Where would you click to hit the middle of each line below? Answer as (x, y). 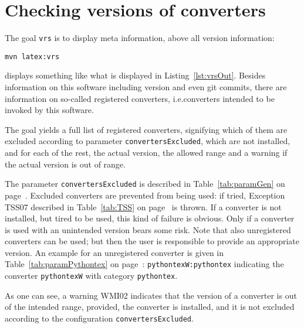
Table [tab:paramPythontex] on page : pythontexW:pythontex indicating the (144, 264)
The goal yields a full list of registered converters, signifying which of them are (146, 129)
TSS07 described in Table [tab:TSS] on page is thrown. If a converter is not (143, 206)
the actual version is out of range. (65, 164)
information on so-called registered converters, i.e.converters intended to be (140, 98)
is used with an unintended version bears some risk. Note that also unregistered (148, 229)
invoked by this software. (49, 110)
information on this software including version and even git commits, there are (146, 87)
